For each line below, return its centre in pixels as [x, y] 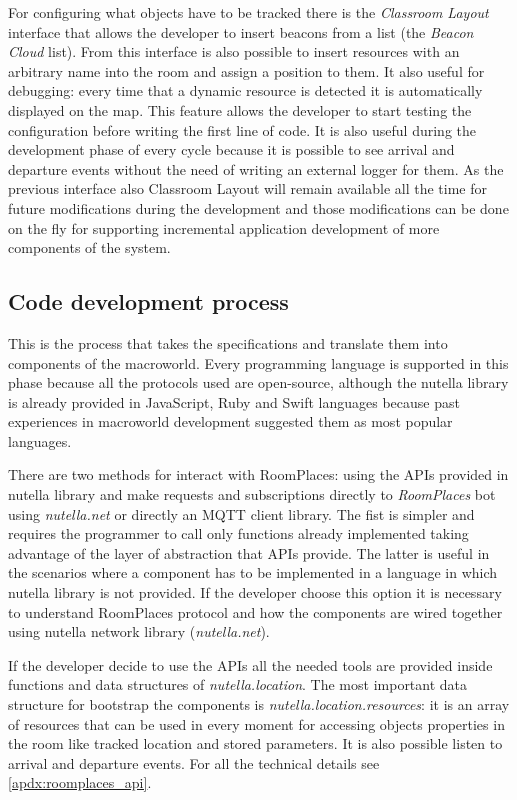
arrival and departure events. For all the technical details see [194, 762]
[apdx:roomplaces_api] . [80, 782]
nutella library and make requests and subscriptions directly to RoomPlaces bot [252, 494]
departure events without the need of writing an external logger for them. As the [256, 168]
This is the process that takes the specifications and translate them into [228, 342]
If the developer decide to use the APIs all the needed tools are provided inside [250, 664]
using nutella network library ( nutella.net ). [139, 631]
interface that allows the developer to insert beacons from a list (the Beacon [241, 31]
